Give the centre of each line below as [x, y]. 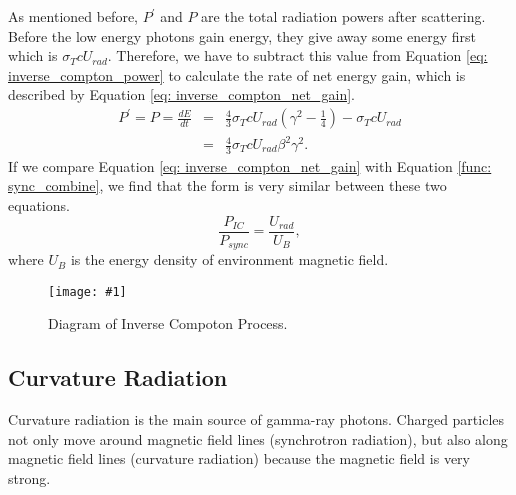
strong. [29, 477]
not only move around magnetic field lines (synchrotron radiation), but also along [258, 438]
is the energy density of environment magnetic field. [229, 259]
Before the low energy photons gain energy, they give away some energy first [242, 35]
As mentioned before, [73, 16]
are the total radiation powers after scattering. [343, 16]
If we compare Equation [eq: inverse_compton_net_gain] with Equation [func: [250, 165]
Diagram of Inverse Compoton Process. [168, 323]
